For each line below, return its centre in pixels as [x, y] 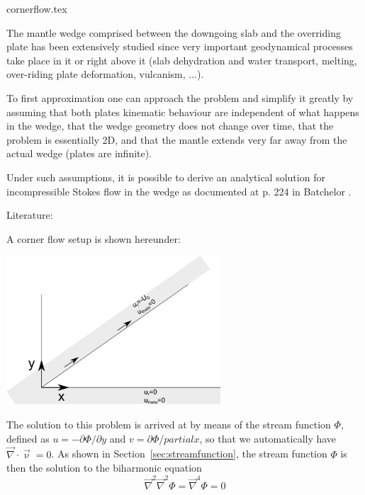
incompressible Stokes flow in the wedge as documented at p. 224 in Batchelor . [179, 191]
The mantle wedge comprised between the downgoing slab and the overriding [174, 32]
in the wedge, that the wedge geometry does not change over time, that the [170, 126]
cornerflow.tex [37, 8]
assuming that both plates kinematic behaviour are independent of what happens [183, 112]
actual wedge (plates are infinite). [79, 153]
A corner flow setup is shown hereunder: [94, 238]
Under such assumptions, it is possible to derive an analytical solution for [166, 177]
